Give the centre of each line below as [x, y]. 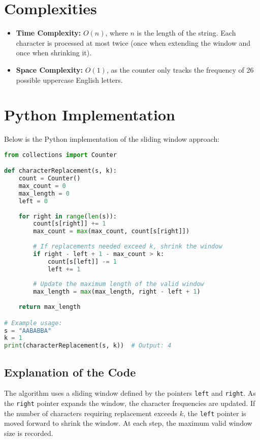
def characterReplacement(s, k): [60, 171]
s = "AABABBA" [28, 331]
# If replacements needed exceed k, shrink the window [128, 247]
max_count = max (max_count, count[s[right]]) [111, 231]
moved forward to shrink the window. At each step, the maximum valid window [128, 423]
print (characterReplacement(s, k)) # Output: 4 [88, 346]
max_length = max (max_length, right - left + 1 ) [117, 292]
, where [117, 33]
